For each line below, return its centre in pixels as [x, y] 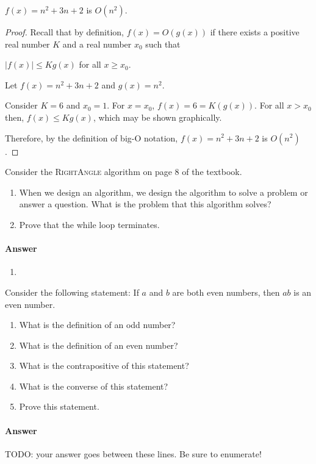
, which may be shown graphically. [157, 117]
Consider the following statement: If [72, 292]
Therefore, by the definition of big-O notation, [92, 137]
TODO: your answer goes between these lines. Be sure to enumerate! [133, 453]
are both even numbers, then [226, 292]
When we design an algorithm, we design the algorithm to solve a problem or [163, 192]
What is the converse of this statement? [94, 386]
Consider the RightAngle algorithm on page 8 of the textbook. [124, 172]
